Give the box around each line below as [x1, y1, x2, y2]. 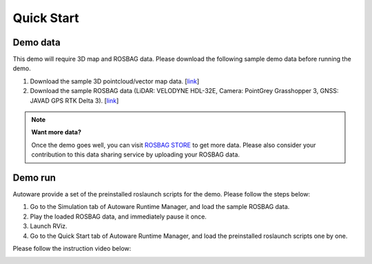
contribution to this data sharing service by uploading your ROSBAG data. [31, 150, 240, 159]
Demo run [12, 172, 56, 183]
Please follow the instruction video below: [12, 245, 132, 253]
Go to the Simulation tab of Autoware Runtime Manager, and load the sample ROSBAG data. [30, 203, 290, 211]
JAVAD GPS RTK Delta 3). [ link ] [30, 97, 119, 105]
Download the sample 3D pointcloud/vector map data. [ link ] [30, 77, 200, 85]
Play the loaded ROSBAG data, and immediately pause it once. [30, 212, 207, 221]
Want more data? [31, 128, 82, 136]
